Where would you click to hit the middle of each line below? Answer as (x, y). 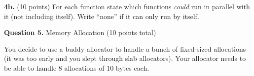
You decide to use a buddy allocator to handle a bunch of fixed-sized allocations (125, 48)
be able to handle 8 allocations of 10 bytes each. (77, 67)
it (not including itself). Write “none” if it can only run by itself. (102, 16)
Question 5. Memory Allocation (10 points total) (80, 32)
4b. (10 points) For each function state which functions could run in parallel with (127, 6)
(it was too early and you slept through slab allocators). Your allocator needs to (125, 58)
